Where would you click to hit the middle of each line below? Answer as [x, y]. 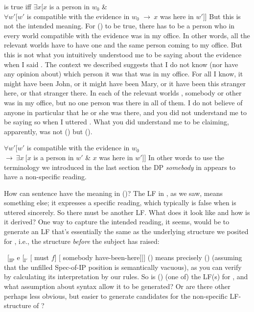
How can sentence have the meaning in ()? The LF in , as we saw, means [114, 193]
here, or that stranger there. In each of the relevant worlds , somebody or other [123, 93]
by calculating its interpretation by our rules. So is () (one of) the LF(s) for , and [126, 276]
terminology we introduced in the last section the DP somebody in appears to [120, 167]
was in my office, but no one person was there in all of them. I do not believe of [123, 102]
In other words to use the [186, 157]
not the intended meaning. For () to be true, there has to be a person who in [119, 26]
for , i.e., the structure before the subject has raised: [82, 241]
